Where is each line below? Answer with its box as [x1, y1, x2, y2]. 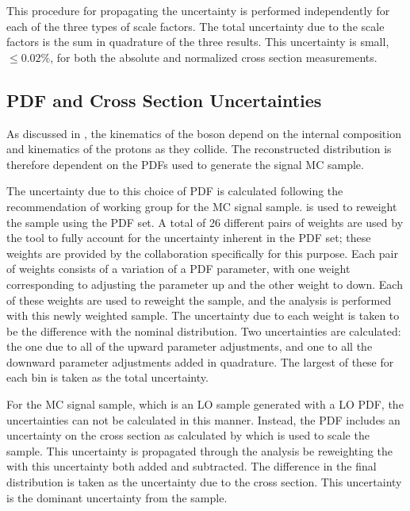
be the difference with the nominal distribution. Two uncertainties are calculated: [6, 322, 401, 339]
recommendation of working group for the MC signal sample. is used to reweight [6, 198, 397, 214]
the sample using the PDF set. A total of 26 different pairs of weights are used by [6, 213, 404, 230]
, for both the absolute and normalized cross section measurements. [50, 48, 377, 65]
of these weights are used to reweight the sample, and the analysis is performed [6, 291, 392, 308]
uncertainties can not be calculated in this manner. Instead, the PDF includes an [6, 411, 400, 428]
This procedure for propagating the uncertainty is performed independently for [6, 2, 390, 18]
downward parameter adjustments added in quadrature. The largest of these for [6, 353, 394, 370]
